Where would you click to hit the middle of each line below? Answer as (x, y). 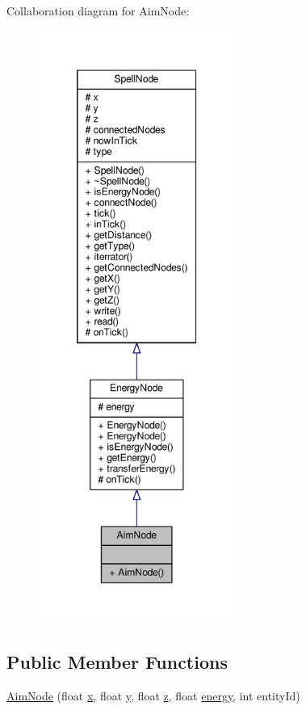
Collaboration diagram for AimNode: (98, 11)
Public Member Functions (117, 661)
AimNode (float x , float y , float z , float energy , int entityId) (153, 695)
